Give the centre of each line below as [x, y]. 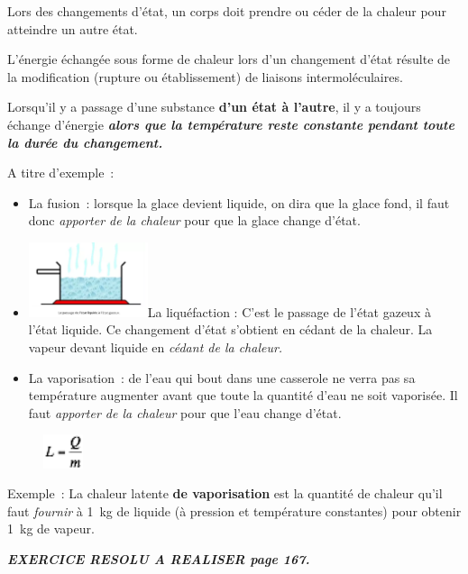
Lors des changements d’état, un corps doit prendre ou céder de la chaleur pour [227, 11]
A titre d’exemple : [61, 173]
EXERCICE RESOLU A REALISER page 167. [159, 559]
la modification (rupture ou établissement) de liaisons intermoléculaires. [205, 76]
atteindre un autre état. [73, 28]
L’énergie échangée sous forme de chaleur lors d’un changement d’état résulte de [229, 59]
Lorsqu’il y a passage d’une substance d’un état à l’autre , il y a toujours [214, 107]
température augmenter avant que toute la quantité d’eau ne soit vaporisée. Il [243, 395]
